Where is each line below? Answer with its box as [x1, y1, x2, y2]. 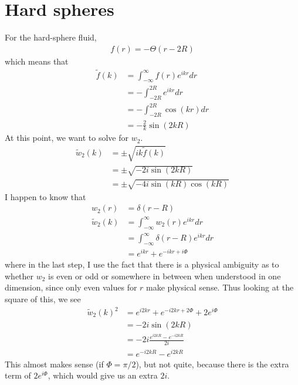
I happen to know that [5, 190, 86, 202]
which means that [5, 55, 69, 67]
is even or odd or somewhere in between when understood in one [48, 269, 281, 282]
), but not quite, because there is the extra [136, 357, 289, 370]
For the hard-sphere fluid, [5, 31, 97, 43]
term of [5, 369, 31, 381]
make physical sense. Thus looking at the [146, 281, 294, 293]
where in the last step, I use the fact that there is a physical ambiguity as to [5, 258, 279, 271]
